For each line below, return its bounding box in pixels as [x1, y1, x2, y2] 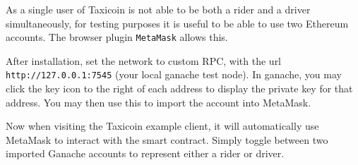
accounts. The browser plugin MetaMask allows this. [6, 30, 228, 44]
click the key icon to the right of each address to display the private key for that [6, 81, 353, 96]
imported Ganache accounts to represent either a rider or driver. [6, 146, 285, 161]
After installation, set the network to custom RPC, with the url [6, 53, 282, 68]
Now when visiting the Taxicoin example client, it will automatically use [6, 118, 319, 133]
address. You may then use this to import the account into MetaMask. [6, 94, 311, 109]
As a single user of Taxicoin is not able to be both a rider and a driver [6, 2, 311, 16]
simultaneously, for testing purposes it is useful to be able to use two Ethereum [6, 16, 349, 30]
